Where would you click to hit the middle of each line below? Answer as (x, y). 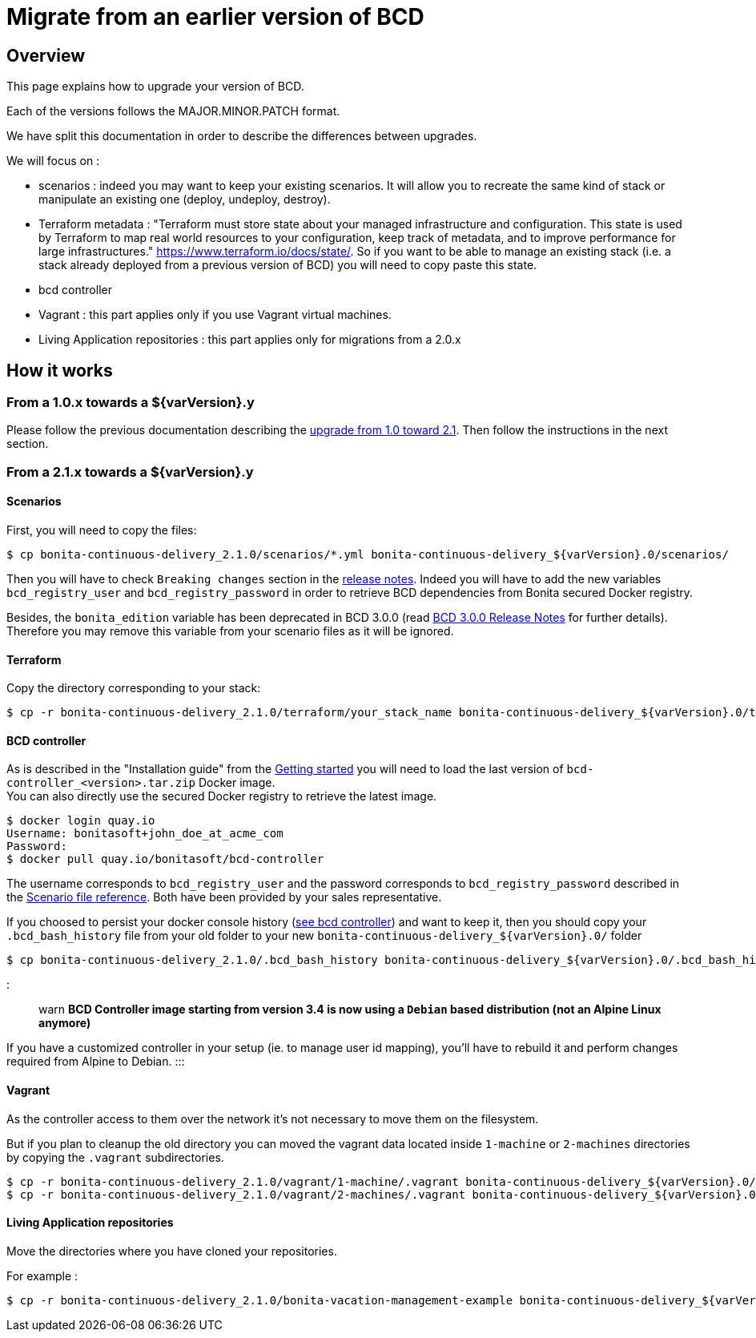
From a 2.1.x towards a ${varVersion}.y (130, 472)
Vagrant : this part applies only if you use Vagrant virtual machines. (215, 315)
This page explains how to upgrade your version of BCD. (155, 87)
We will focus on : (53, 161)
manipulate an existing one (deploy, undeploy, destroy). (185, 199)
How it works (60, 370)
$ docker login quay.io (81, 821)
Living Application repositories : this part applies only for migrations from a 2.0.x (250, 340)
